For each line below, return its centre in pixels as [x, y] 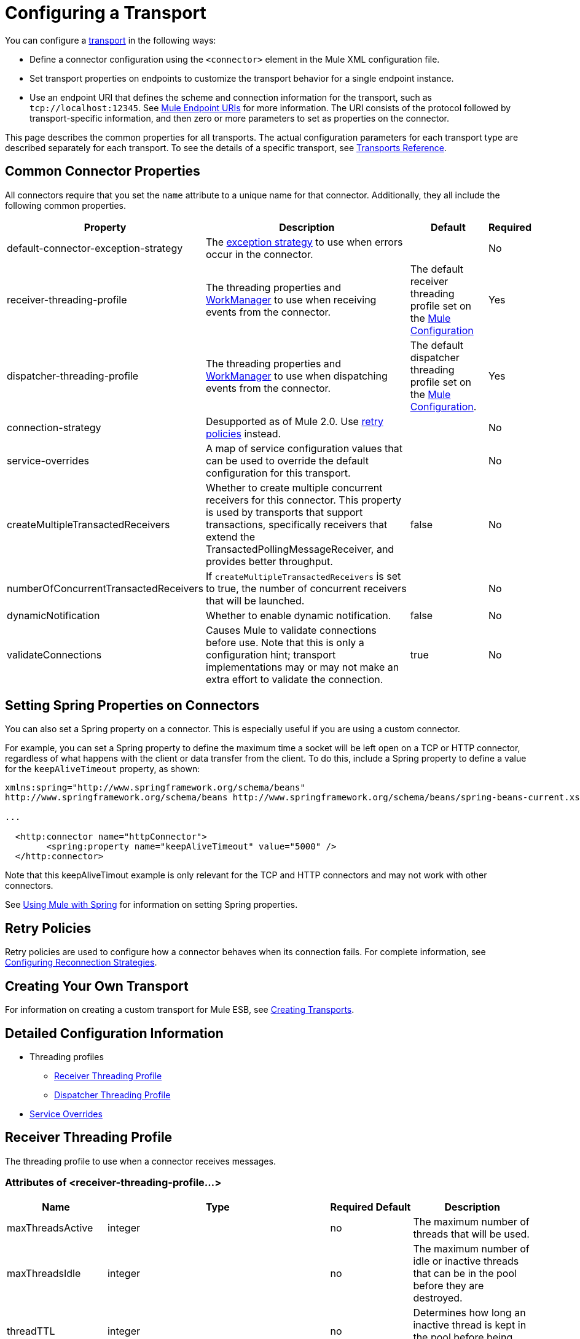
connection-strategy [54, 427]
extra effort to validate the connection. [294, 679]
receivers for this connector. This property [304, 500]
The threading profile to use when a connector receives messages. [140, 1161]
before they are [449, 1285]
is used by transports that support [284, 512]
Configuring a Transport [106, 13]
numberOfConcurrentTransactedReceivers [105, 588]
